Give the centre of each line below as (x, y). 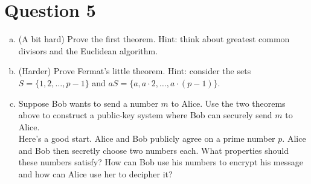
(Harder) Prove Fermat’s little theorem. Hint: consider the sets (135, 71)
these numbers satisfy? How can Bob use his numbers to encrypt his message (161, 162)
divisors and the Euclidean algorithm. (88, 50)
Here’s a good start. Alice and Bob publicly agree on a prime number (147, 138)
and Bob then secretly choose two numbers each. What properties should (153, 150)
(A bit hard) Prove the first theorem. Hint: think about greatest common (154, 39)
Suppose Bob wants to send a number (88, 103)
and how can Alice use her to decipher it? (95, 174)
